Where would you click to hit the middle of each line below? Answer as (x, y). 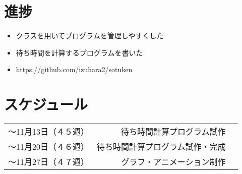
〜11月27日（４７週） (49, 162)
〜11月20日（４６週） (49, 147)
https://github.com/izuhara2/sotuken (74, 69)
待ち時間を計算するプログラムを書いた (79, 52)
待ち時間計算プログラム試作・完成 (161, 147)
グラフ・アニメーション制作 (173, 162)
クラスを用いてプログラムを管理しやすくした (90, 36)
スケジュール (46, 104)
